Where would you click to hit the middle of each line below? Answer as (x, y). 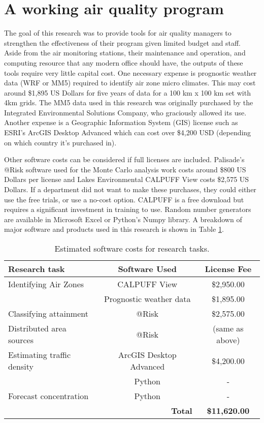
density (21, 366)
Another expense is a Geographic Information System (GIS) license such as (121, 122)
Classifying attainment (48, 313)
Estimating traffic (40, 355)
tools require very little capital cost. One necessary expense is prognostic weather (130, 72)
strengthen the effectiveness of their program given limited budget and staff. (122, 42)
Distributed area (37, 328)
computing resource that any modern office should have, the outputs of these (124, 62)
